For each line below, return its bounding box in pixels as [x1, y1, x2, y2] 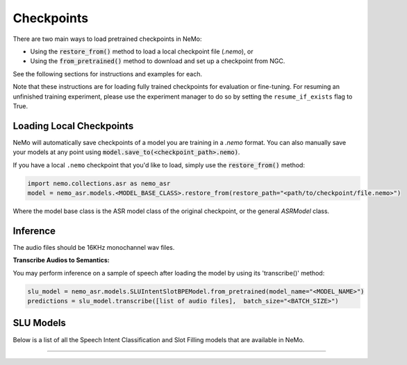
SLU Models [13, 317, 66, 329]
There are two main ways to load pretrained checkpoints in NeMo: [13, 35, 202, 43]
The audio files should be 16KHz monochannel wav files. [13, 243, 175, 251]
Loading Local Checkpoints [13, 120, 134, 132]
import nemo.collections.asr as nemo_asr [27, 179, 171, 187]
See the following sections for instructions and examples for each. [13, 69, 203, 78]
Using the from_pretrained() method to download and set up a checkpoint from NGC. [30, 57, 285, 65]
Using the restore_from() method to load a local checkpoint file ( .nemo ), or [30, 47, 254, 56]
